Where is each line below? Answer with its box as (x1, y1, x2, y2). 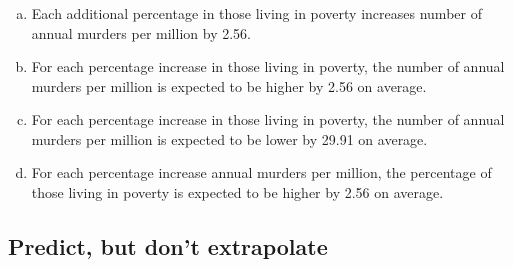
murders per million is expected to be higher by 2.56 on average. (31, 75, 427, 96)
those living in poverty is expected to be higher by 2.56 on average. (31, 182, 444, 203)
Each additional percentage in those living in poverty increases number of (31, 2, 482, 23)
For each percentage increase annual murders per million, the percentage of (31, 162, 492, 183)
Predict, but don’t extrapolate (8, 231, 328, 262)
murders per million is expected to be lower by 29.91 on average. (31, 128, 428, 149)
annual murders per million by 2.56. (31, 22, 251, 43)
